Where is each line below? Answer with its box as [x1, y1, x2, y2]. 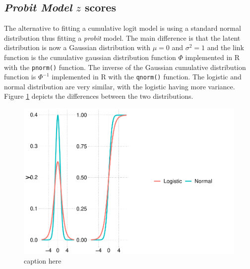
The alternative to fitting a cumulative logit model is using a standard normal [4, 23, 241, 33]
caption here [24, 256, 62, 266]
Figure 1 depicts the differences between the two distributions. [4, 91, 193, 101]
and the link [207, 42, 244, 53]
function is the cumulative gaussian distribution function [4, 52, 176, 62]
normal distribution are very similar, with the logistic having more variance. [4, 81, 235, 91]
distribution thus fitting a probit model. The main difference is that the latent [4, 32, 241, 43]
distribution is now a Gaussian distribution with [4, 42, 151, 53]
